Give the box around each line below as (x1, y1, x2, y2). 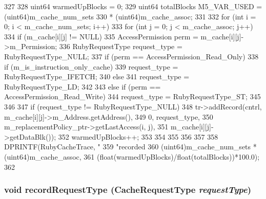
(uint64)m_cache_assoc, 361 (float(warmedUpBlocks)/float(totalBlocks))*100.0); (4, 151, 260, 162)
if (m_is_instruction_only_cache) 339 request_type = (4, 61, 178, 72)
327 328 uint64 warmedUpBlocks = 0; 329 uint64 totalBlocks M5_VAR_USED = (4, 1, 262, 11)
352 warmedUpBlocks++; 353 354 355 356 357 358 (58, 131, 218, 142)
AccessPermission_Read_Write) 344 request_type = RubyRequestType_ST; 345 (4, 91, 261, 102)
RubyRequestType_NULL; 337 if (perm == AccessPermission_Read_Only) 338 (4, 51, 259, 61)
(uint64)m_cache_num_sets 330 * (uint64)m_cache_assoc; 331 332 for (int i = (4, 11, 256, 21)
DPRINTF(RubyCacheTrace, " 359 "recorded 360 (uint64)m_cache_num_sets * (4, 141, 257, 152)
